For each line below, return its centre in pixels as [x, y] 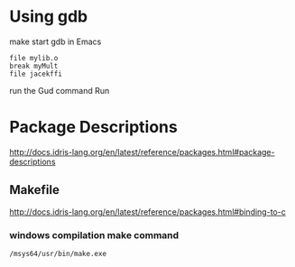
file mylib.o [34, 58]
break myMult [34, 66]
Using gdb [49, 17]
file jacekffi [36, 74]
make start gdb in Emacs [55, 41]
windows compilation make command [94, 235]
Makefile [35, 190]
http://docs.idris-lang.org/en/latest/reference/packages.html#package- [142, 152]
